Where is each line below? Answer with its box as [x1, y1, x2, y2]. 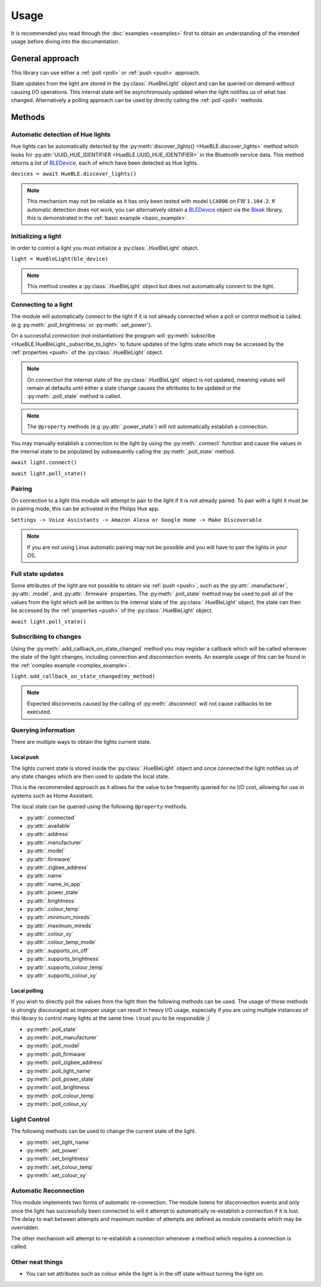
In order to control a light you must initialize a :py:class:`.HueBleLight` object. [11, 244, 199, 252]
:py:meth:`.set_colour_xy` [26, 1172, 87, 1179]
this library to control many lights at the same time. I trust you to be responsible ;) [11, 1015, 210, 1022]
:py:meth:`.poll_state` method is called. [27, 393, 122, 400]
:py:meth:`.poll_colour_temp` [26, 1092, 96, 1099]
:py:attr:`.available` [26, 822, 71, 829]
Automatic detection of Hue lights [11, 130, 111, 138]
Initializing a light [11, 232, 62, 240]
